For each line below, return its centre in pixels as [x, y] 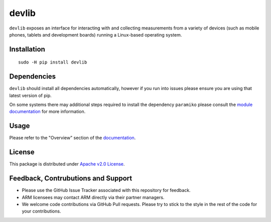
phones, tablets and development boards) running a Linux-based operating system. [96, 34]
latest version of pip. [31, 95]
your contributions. [41, 211]
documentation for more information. [47, 111]
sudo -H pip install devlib [53, 62]
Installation [27, 49]
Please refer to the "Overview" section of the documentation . [73, 138]
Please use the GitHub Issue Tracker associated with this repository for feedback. [106, 190]
